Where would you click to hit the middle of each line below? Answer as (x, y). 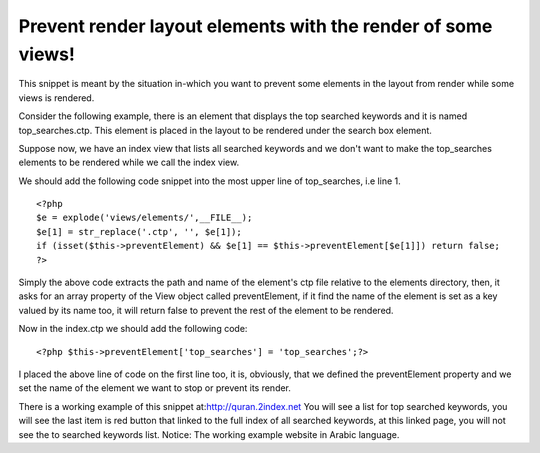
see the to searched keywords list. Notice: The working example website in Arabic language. (209, 434)
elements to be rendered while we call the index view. (129, 162)
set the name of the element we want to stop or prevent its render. (155, 388)
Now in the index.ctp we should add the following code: (133, 329)
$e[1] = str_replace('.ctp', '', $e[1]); (139, 231)
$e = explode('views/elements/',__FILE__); (144, 218)
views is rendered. (56, 97)
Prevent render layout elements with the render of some (255, 26)
